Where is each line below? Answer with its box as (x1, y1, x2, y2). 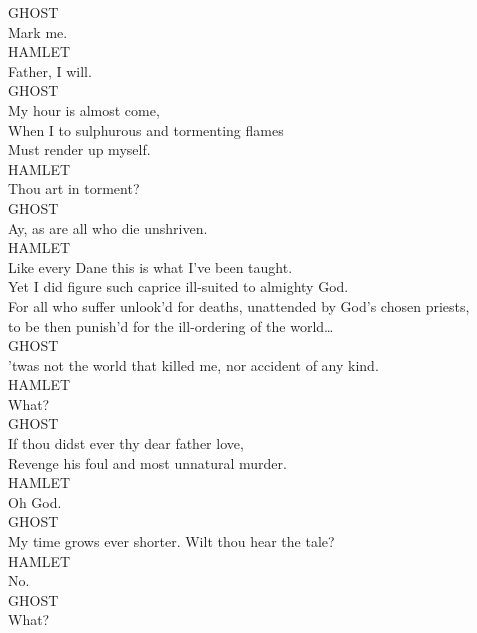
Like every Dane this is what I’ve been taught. (8, 256, 293, 277)
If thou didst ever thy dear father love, (8, 433, 244, 454)
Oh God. (8, 491, 62, 512)
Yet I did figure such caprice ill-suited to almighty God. (8, 276, 349, 297)
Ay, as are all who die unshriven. (8, 217, 208, 238)
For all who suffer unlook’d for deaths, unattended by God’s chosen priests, (8, 295, 470, 316)
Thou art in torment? (8, 178, 140, 199)
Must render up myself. (8, 139, 151, 160)
